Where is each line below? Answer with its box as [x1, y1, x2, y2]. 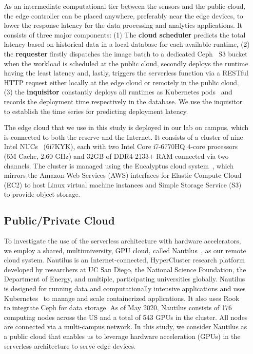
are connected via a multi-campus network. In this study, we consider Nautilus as [4, 321, 247, 332]
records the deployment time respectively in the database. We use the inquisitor [4, 96, 242, 106]
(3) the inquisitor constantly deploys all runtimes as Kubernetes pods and [4, 87, 233, 97]
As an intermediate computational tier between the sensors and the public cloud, [4, 1, 246, 11]
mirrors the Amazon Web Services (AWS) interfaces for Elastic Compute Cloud [4, 170, 242, 180]
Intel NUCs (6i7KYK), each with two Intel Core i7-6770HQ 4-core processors [4, 141, 238, 151]
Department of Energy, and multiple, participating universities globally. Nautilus [4, 274, 245, 284]
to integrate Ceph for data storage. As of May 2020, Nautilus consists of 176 [4, 302, 232, 313]
